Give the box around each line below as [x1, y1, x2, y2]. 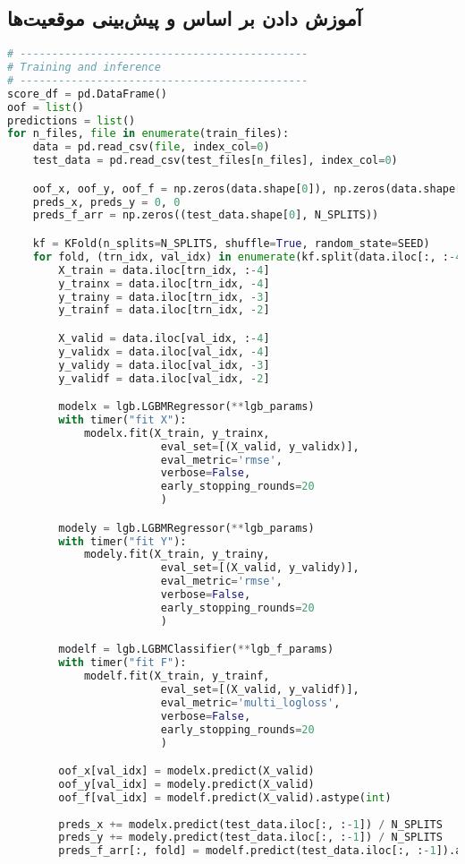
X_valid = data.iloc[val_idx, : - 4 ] [58, 331, 270, 345]
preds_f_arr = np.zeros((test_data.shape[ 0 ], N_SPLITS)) [32, 209, 379, 222]
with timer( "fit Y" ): [58, 535, 187, 548]
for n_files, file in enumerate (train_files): [7, 127, 290, 141]
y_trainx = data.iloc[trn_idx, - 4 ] [58, 277, 270, 290]
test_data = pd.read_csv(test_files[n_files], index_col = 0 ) [32, 154, 398, 167]
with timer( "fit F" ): [58, 656, 187, 670]
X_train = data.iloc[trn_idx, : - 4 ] [58, 263, 270, 277]
